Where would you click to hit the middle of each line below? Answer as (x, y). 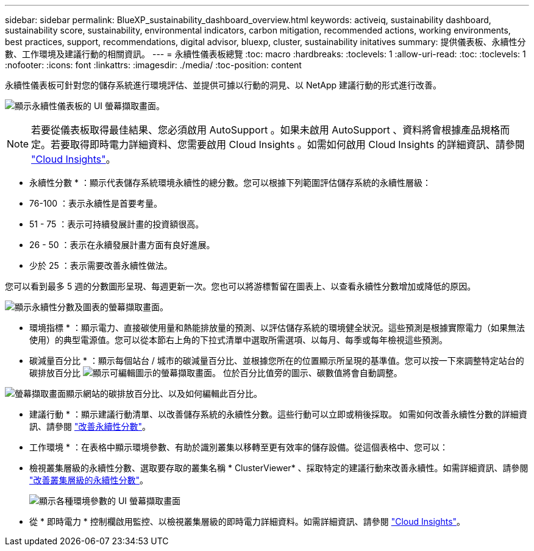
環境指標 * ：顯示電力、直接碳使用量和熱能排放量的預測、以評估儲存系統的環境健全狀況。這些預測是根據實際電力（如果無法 (277, 328)
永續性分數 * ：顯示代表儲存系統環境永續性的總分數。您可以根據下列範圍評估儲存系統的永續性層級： (230, 183)
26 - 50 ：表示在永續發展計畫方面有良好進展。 (122, 245)
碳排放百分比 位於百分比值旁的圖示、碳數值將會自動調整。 (216, 373)
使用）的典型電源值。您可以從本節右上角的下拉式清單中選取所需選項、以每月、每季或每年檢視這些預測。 (238, 340)
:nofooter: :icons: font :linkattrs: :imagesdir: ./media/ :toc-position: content (153, 65)
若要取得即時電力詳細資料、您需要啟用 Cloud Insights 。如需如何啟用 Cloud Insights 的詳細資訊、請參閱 (288, 144)
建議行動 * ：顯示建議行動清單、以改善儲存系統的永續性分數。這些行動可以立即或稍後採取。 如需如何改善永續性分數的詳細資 (278, 414)
